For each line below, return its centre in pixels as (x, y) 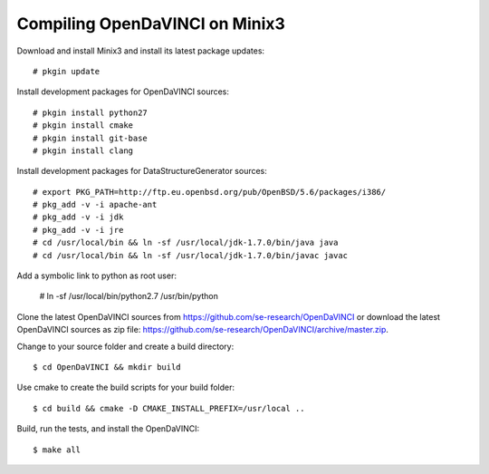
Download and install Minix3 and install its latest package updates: (141, 51)
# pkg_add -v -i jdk (78, 217)
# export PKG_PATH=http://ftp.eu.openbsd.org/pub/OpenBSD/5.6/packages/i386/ (210, 192)
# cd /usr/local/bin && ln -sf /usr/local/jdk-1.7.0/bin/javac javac (191, 255)
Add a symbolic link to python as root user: (96, 276)
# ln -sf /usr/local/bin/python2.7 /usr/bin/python (129, 296)
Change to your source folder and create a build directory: (125, 346)
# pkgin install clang (83, 150)
